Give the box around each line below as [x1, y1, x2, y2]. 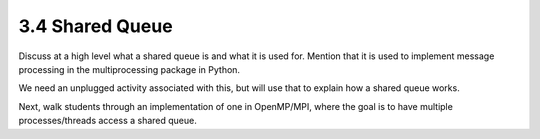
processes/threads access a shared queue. [18, 115, 197, 127]
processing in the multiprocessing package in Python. [18, 63, 240, 75]
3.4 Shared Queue [18, 15, 174, 37]
